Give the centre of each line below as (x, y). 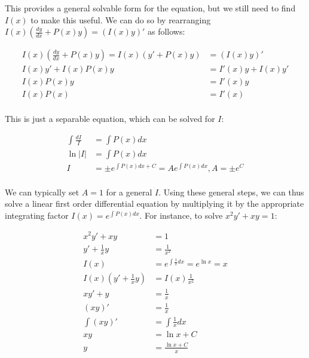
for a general (129, 192)
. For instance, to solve (181, 215)
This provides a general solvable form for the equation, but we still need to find (150, 8)
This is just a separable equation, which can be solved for (110, 119)
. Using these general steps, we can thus (231, 192)
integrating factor (37, 215)
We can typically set (42, 192)
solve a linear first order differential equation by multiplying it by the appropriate (154, 204)
